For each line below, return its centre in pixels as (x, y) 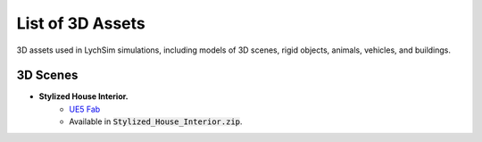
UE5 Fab (85, 109)
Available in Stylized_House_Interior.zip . (156, 121)
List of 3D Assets (81, 23)
